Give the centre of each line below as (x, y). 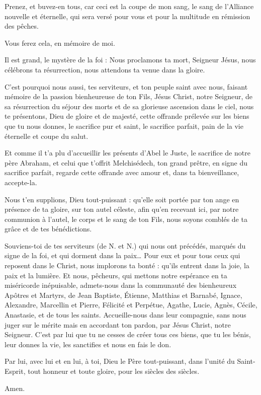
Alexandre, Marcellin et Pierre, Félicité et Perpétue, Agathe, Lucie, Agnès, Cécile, (131, 305)
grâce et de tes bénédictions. (48, 229)
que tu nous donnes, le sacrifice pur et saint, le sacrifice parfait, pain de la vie (124, 126)
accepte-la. (21, 182)
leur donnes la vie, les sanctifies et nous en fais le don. (88, 344)
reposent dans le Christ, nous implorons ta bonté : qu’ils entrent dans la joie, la (127, 265)
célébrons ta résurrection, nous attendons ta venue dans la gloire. (105, 69)
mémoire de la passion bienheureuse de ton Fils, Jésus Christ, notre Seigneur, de (129, 96)
